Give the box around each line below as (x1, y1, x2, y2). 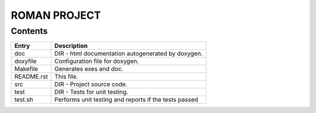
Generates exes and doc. (54, 65, 123, 73)
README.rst (14, 73, 48, 81)
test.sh (14, 95, 33, 104)
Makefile (14, 65, 38, 73)
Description (54, 42, 88, 50)
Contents (11, 26, 48, 36)
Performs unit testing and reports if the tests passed (54, 95, 198, 104)
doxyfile (14, 57, 37, 66)
